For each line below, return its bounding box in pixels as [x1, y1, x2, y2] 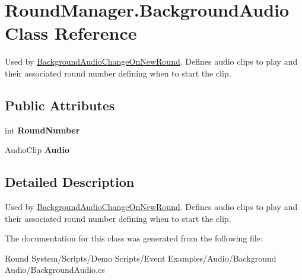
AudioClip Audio [5, 144, 70, 156]
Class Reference [5, 21, 137, 45]
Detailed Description [5, 173, 135, 191]
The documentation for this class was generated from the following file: [5, 232, 263, 244]
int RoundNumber [5, 123, 80, 136]
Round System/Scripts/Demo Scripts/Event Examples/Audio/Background [5, 252, 276, 264]
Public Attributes [5, 96, 115, 114]
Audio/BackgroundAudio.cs [5, 263, 105, 276]
